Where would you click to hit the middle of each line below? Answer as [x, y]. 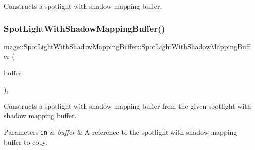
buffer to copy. [26, 142]
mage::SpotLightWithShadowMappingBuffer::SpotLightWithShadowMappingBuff [127, 46]
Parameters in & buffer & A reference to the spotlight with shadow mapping [121, 132]
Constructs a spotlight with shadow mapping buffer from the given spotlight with [127, 106]
